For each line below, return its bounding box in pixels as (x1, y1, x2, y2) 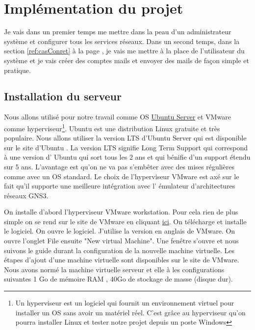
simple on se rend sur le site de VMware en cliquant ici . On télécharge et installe (4, 216, 247, 226)
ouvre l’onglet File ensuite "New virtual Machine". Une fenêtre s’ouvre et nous (4, 236, 239, 246)
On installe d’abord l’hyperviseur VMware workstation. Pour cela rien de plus (4, 207, 238, 217)
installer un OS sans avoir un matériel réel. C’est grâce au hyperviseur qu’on (15, 307, 246, 317)
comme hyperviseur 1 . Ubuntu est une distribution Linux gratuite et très (4, 121, 220, 133)
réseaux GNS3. (4, 190, 49, 200)
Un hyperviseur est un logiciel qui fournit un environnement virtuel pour (15, 298, 234, 308)
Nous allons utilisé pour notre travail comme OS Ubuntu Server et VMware (4, 112, 231, 122)
